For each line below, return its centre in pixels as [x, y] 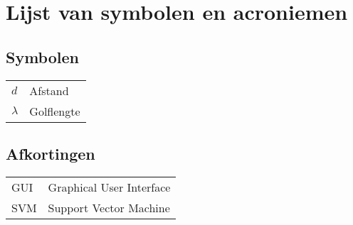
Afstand [49, 90]
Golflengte [55, 111]
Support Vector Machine [109, 207]
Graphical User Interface [109, 187]
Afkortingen [51, 153]
